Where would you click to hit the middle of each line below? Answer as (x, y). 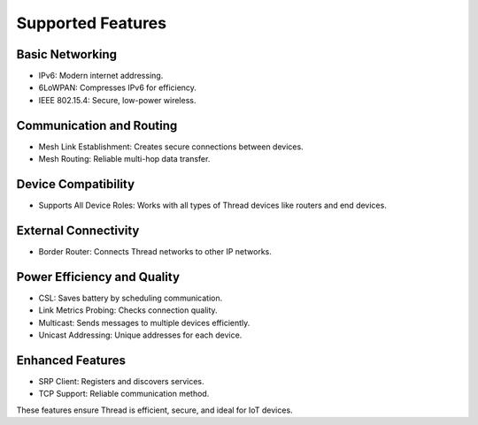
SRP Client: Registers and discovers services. (121, 381)
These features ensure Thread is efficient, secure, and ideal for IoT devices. (154, 410)
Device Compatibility (76, 184)
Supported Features (92, 23)
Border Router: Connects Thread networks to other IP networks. (155, 251)
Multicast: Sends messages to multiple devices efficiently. (144, 323)
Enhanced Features (71, 360)
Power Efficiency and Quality (98, 277)
